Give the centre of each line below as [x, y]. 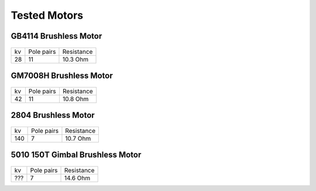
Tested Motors [47, 15]
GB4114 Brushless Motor [56, 36]
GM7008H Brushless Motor [62, 75]
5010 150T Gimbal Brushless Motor [76, 155]
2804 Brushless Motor [53, 115]
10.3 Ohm [75, 59]
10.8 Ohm [75, 98]
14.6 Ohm [77, 178]
